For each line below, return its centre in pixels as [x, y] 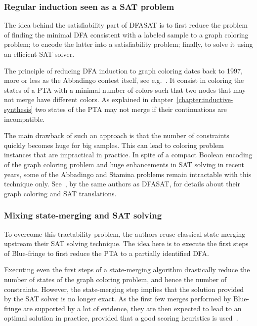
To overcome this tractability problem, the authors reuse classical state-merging [125, 234]
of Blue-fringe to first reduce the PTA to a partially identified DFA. [107, 253]
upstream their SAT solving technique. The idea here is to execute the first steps [126, 243]
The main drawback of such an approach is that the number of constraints [117, 135]
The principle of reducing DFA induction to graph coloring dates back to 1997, [123, 70]
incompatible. [24, 119]
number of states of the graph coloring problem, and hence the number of [115, 279]
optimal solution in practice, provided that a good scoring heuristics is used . [121, 318]
